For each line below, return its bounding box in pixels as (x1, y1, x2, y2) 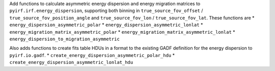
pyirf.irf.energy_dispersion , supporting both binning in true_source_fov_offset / (9, 8, 203, 14)
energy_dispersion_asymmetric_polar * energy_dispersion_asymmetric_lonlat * (9, 22, 203, 28)
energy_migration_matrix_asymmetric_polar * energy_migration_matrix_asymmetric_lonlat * (9, 29, 235, 35)
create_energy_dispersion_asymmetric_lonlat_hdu (9, 59, 133, 65)
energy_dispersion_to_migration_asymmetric (9, 36, 120, 42)
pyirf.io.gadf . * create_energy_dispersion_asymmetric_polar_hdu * (9, 52, 175, 58)
